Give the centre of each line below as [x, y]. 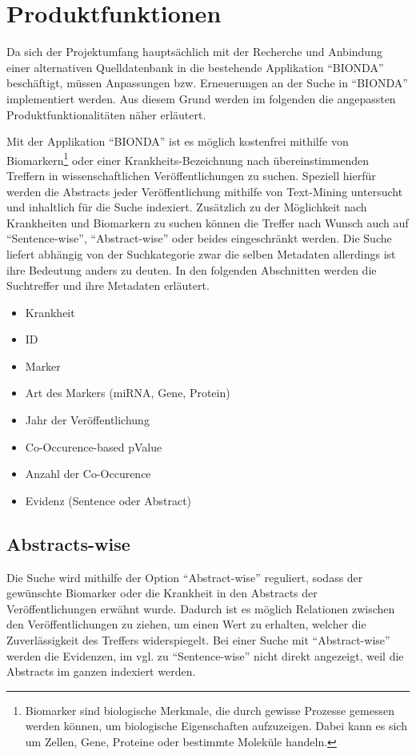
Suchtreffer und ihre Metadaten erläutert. [108, 285]
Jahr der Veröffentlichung [87, 420]
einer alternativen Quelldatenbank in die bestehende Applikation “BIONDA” [195, 67]
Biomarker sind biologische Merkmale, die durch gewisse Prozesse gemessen [210, 710]
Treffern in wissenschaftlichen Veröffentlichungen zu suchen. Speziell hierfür [191, 175]
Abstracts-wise [68, 543]
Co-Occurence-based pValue [94, 446]
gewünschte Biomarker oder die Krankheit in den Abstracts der [162, 593]
